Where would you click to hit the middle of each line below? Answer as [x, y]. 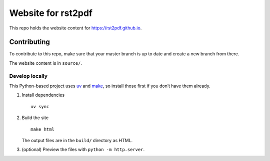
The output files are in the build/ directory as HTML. [77, 140]
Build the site [35, 118]
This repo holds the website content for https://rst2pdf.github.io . [75, 28]
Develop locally [28, 76]
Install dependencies [43, 95]
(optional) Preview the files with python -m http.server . [83, 150]
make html [42, 129]
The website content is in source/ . [46, 63]
